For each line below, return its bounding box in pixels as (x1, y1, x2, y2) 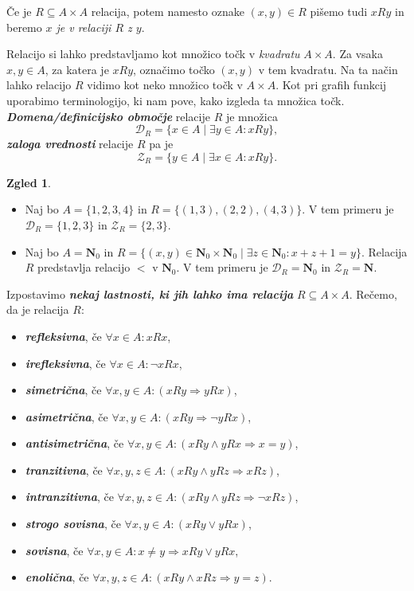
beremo (6, 18, 42, 35)
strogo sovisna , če (25, 515, 121, 532)
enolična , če (25, 569, 89, 585)
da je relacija (6, 301, 69, 318)
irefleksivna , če (25, 354, 106, 371)
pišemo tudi (310, 3, 368, 19)
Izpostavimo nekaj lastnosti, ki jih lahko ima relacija (6, 285, 294, 302)
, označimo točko (133, 61, 215, 77)
